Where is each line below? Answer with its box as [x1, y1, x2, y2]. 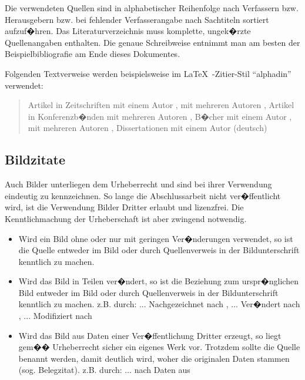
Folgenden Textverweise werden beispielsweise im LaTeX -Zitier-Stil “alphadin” [5, 67, 291, 79]
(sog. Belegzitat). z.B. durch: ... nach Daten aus [18, 364, 190, 376]
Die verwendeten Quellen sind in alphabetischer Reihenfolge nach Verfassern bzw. [5, 2, 299, 14]
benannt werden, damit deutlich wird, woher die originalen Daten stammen [18, 352, 290, 364]
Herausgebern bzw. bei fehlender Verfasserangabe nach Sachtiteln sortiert [5, 13, 269, 25]
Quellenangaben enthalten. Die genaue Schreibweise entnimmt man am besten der [5, 36, 300, 48]
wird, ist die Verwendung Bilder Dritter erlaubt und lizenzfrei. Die [5, 201, 244, 213]
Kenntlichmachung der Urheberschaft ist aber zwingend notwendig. [5, 212, 247, 224]
